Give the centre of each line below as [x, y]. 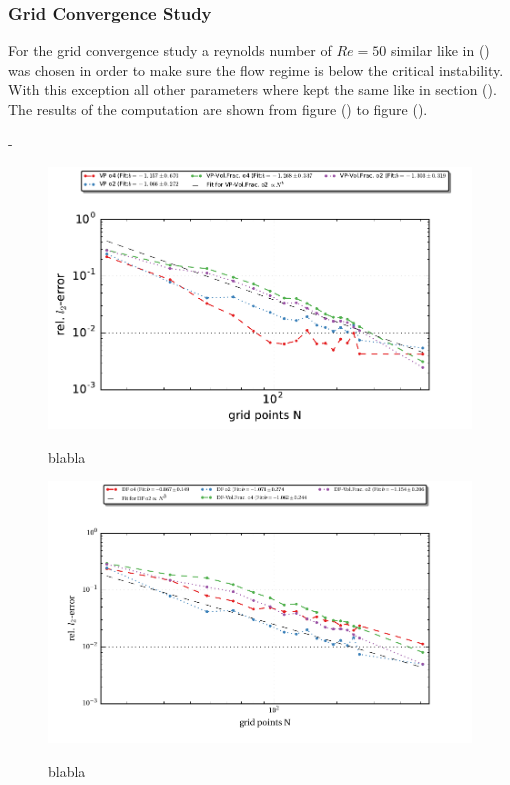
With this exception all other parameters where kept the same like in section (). [252, 89]
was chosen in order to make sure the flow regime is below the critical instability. [256, 69]
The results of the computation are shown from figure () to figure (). [218, 109]
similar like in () [440, 50]
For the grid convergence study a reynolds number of [170, 50]
